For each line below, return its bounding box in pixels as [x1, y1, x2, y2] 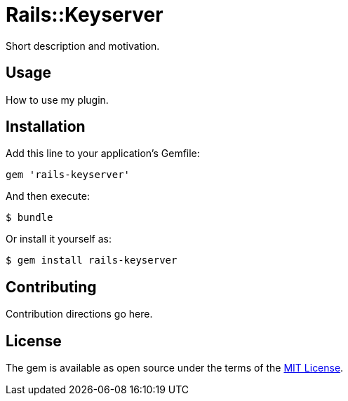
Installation [6, 118, 86, 136]
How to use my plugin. [6, 93, 109, 106]
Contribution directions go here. [6, 308, 153, 320]
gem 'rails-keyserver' [6, 169, 130, 181]
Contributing [6, 278, 97, 296]
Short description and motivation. [6, 39, 160, 52]
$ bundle [6, 212, 53, 224]
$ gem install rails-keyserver [6, 254, 178, 266]
